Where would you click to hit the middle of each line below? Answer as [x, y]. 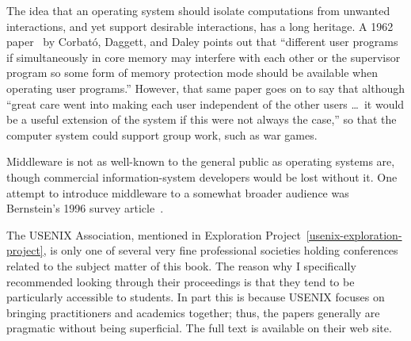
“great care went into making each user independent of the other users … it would [205, 103]
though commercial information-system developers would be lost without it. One [202, 176]
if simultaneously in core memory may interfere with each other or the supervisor [204, 57]
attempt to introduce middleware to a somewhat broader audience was [178, 192]
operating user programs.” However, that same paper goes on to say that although [206, 88]
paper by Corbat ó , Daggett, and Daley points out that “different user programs [202, 42]
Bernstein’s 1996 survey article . [85, 208]
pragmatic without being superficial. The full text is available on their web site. [199, 328]
